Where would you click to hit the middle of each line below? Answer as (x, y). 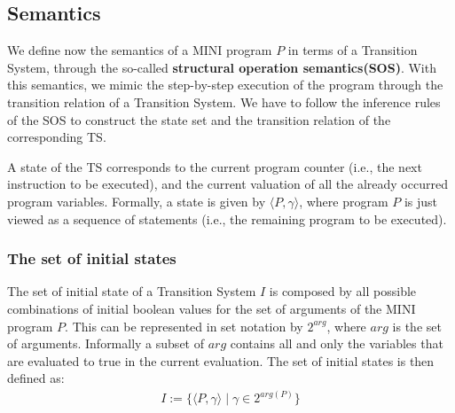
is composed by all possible (343, 291)
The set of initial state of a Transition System (132, 291)
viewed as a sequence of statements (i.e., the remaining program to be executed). (227, 218)
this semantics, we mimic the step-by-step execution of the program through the (225, 85)
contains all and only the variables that (337, 343)
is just (421, 201)
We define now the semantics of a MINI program (140, 50)
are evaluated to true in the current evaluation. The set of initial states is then (221, 360)
